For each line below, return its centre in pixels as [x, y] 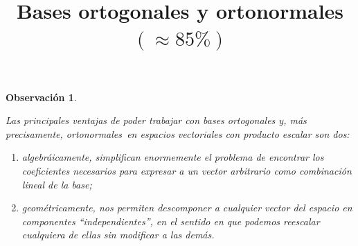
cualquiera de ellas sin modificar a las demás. [118, 235]
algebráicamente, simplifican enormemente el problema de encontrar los [173, 157]
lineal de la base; [57, 184]
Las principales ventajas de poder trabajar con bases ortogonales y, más [156, 120]
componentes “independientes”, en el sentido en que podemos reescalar [171, 221]
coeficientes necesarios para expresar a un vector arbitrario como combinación [187, 170]
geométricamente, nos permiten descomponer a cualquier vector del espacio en [187, 208]
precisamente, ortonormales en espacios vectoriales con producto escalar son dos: [178, 133]
